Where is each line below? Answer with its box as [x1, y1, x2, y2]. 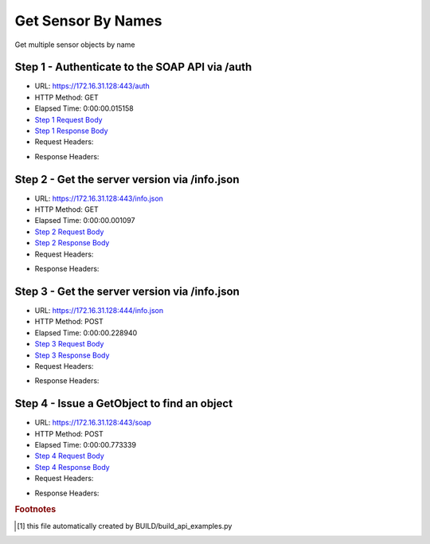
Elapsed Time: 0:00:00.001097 [34, 216, 135, 225]
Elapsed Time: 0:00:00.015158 [34, 104, 135, 113]
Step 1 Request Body [34, 115, 103, 124]
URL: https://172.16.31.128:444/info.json [34, 305, 163, 315]
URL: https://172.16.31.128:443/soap [34, 418, 151, 428]
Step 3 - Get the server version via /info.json [14, 284, 240, 298]
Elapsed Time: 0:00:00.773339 [34, 440, 137, 449]
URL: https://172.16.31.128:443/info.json [34, 194, 163, 203]
